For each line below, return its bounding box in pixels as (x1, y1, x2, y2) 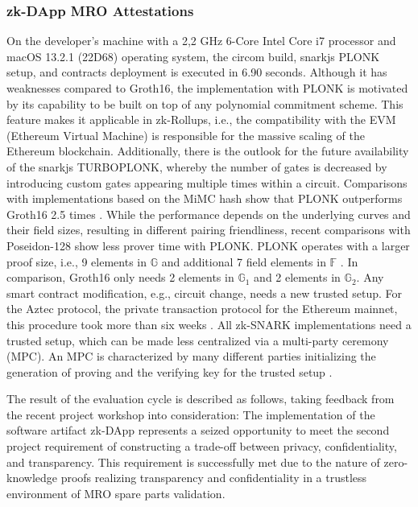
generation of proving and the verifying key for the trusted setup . (6, 363, 333, 380)
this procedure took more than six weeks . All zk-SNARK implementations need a (6, 315, 412, 332)
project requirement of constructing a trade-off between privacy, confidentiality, (6, 438, 397, 455)
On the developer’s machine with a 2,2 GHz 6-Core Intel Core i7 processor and (6, 32, 396, 49)
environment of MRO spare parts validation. (6, 484, 226, 501)
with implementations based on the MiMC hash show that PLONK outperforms (6, 190, 403, 207)
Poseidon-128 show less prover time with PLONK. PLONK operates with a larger (6, 237, 410, 253)
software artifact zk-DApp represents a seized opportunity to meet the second (6, 422, 390, 439)
